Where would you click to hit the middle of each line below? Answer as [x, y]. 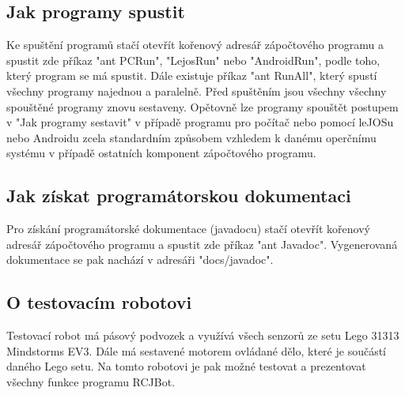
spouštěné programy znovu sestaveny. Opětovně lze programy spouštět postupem [202, 106]
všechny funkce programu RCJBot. [91, 381]
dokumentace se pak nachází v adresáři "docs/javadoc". [140, 260]
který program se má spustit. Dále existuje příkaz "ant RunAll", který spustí [192, 75]
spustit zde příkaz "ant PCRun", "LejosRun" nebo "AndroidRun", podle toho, [193, 60]
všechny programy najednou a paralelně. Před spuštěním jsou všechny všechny [197, 90]
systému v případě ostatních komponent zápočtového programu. [161, 153]
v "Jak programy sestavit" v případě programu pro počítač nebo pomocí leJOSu [200, 122]
